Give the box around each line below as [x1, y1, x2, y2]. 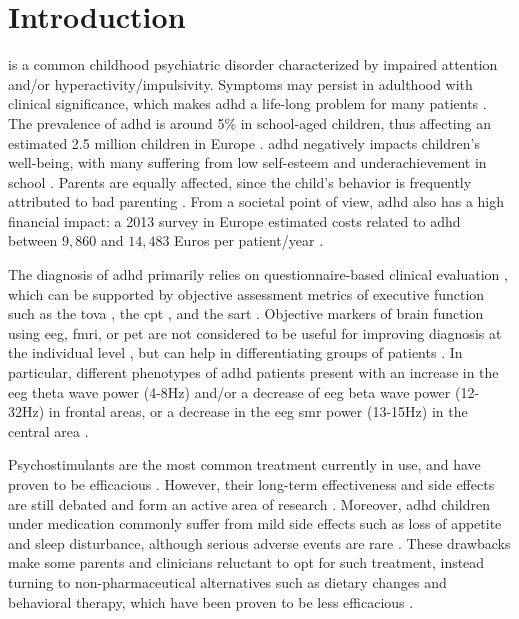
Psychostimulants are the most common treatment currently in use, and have [8, 454, 481, 475]
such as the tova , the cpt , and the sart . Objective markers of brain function [8, 303, 484, 324]
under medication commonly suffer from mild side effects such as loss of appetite [8, 513, 502, 534]
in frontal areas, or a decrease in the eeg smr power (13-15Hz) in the [48, 401, 468, 422]
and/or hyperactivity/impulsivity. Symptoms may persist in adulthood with [8, 73, 473, 94]
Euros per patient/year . [174, 230, 324, 251]
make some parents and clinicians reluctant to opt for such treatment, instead [8, 552, 485, 573]
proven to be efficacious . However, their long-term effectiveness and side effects [8, 474, 495, 494]
